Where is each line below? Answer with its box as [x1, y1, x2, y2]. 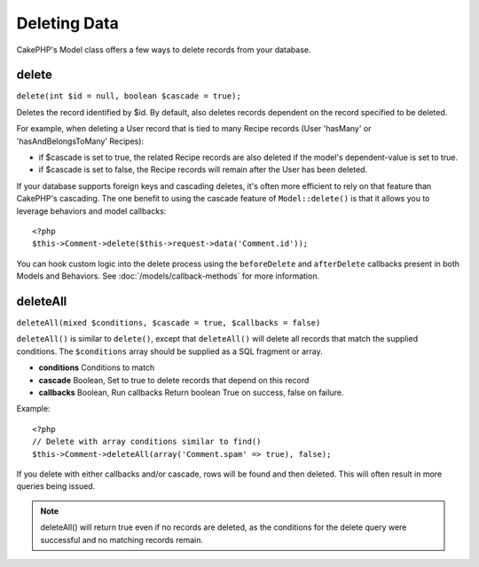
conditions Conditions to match [38, 362, 155, 373]
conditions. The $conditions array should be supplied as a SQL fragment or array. [16, 346, 323, 357]
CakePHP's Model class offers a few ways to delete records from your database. [16, 44, 311, 55]
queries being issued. [16, 481, 96, 492]
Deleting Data [16, 13, 119, 33]
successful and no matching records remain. [40, 534, 204, 545]
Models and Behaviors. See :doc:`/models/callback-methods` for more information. [16, 271, 319, 281]
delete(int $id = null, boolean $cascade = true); [16, 91, 241, 101]
